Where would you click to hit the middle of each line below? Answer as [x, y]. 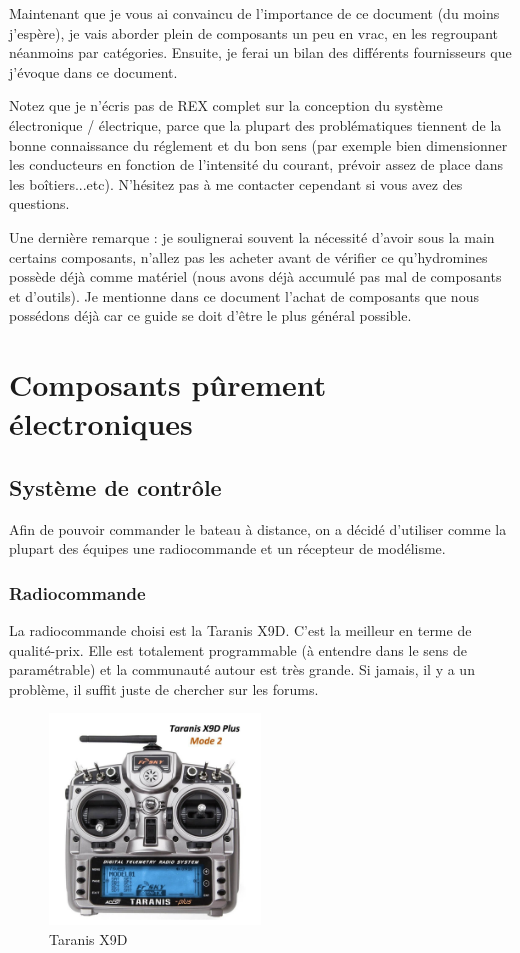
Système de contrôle [115, 486]
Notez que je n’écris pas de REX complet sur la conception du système [226, 105]
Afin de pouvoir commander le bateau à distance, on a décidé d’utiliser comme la [258, 528]
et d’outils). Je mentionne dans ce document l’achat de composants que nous [244, 295]
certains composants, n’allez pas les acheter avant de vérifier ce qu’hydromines [248, 256]
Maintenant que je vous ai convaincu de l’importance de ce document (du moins [254, 13]
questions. [39, 203]
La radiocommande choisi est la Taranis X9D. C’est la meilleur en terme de [240, 630]
